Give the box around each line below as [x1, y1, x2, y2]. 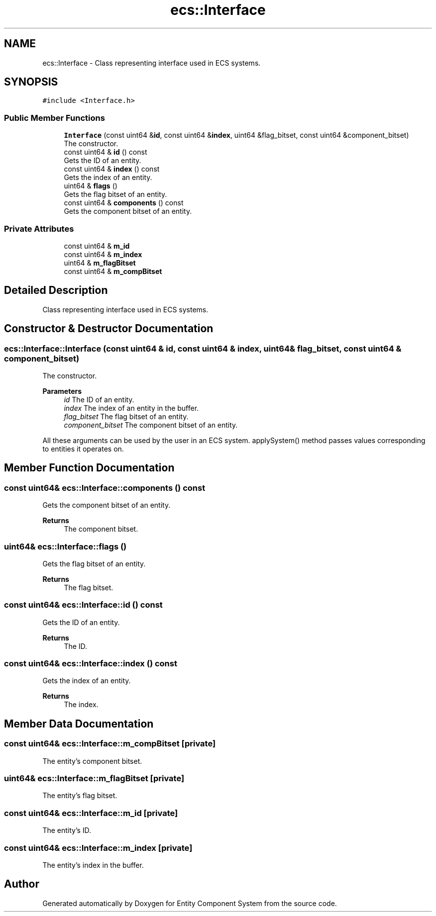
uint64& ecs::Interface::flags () [4, 541, 127, 551]
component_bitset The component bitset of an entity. [64, 421, 238, 429]
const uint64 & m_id [64, 241, 130, 250]
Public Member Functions [4, 112, 105, 123]
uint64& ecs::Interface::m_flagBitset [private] [4, 773, 185, 784]
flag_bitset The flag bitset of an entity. [64, 412, 189, 421]
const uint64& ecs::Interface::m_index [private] [4, 842, 193, 853]
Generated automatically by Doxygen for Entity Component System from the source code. [42, 899, 337, 908]
